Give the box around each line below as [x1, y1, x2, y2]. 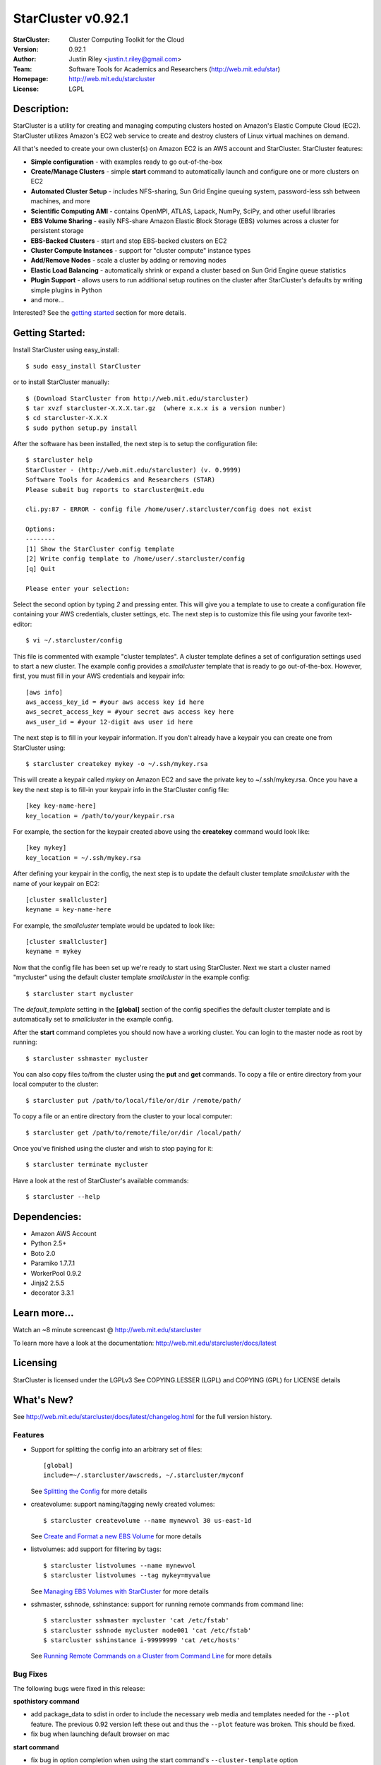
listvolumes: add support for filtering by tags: [30, 1545, 162, 1553]
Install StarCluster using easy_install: [13, 346, 119, 354]
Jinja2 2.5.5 [30, 1279, 65, 1287]
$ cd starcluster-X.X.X [25, 414, 108, 422]
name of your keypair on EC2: [13, 879, 100, 887]
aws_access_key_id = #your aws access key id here [25, 698, 205, 706]
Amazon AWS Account [30, 1229, 97, 1238]
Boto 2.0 [30, 1249, 56, 1257]
